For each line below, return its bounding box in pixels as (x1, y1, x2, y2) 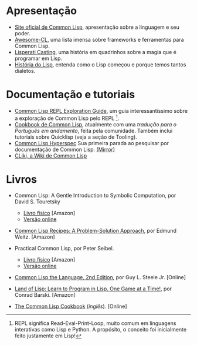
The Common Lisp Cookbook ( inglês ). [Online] (14, 303, 127, 310)
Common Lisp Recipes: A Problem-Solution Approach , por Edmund (14, 227, 177, 235)
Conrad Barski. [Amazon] (14, 292, 76, 299)
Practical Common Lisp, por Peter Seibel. (14, 245, 114, 252)
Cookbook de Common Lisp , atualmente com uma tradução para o (14, 120, 177, 128)
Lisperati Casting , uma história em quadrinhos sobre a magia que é (14, 48, 177, 55)
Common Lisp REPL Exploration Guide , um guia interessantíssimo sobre (14, 107, 188, 114)
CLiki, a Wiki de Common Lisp (14, 152, 87, 159)
